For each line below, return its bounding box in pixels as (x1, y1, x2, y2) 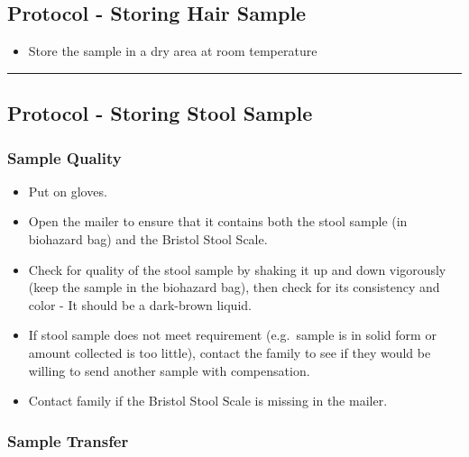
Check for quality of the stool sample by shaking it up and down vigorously (28, 260, 446, 279)
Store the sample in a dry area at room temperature (28, 41, 317, 60)
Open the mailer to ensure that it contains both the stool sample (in (28, 212, 408, 231)
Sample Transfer (7, 429, 129, 452)
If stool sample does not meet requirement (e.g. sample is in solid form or (28, 325, 437, 344)
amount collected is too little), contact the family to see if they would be (28, 343, 431, 361)
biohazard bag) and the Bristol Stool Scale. (28, 229, 268, 248)
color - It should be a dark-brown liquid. (28, 295, 252, 314)
